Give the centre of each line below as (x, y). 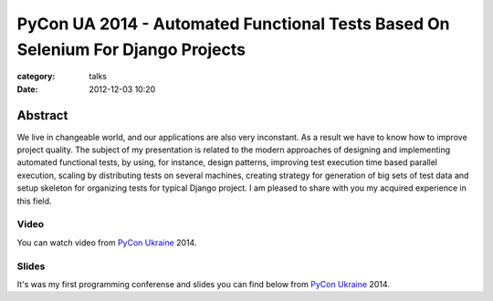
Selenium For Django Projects (131, 49)
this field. (34, 201)
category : (36, 77)
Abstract (42, 115)
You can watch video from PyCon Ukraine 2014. (107, 243)
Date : (27, 89)
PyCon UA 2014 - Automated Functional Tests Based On (233, 24)
